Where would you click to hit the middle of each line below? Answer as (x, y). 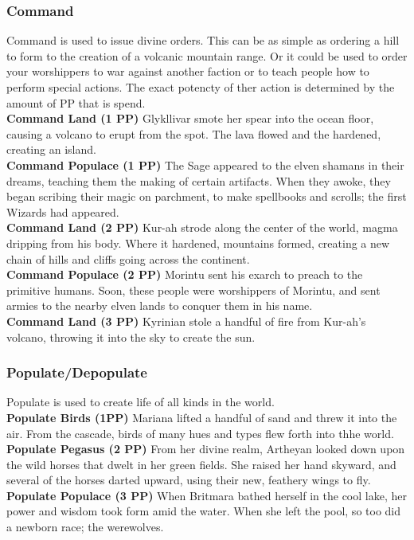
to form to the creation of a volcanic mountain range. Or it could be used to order (207, 55)
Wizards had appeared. (63, 211)
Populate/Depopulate (77, 372)
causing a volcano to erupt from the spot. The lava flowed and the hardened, (194, 133)
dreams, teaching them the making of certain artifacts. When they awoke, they (199, 180)
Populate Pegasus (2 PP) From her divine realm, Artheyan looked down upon (206, 449)
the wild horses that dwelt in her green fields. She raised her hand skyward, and (201, 464)
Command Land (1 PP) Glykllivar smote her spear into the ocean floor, (190, 118)
